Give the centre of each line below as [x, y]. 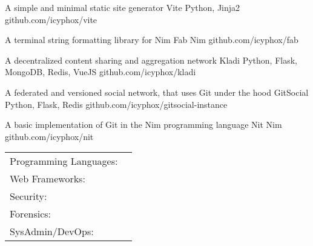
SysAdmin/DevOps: [52, 231]
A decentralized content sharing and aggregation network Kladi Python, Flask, [151, 60]
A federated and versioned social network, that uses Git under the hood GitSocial [157, 92]
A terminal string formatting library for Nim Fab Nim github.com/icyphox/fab [152, 40]
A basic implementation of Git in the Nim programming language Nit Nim [143, 125]
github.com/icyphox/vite [51, 19]
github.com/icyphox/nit [49, 136]
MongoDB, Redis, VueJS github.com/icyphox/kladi [100, 72]
